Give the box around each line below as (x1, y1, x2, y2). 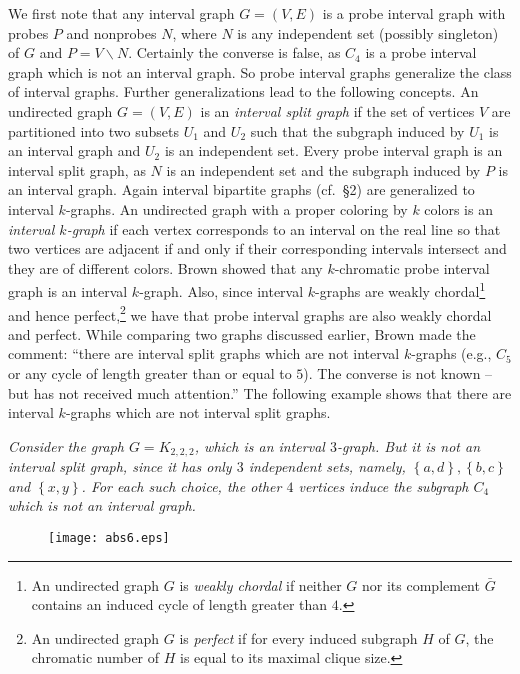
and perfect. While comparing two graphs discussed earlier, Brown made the (8, 323, 476, 344)
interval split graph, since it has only (8, 456, 232, 477)
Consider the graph (8, 435, 124, 456)
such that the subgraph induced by (250, 120, 465, 141)
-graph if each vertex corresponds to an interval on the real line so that (66, 218, 501, 239)
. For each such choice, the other (81, 475, 282, 496)
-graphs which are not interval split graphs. (65, 402, 331, 423)
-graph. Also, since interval (139, 280, 304, 301)
